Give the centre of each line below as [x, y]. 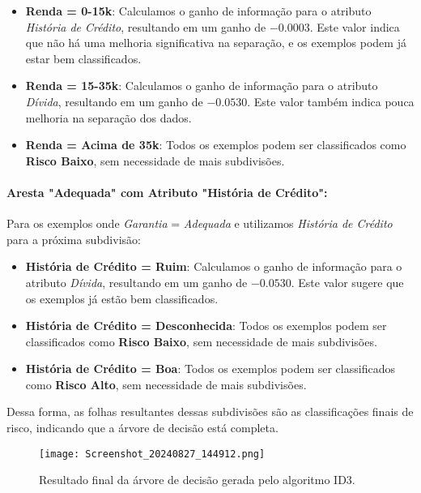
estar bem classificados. [83, 58]
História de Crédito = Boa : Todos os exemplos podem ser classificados [210, 369]
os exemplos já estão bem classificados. [122, 298]
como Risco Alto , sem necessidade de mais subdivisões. [166, 384]
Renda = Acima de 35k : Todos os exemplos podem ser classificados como [216, 145]
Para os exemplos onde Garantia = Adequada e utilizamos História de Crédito [200, 223]
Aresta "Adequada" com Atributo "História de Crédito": [167, 192]
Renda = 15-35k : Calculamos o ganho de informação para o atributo [202, 86]
